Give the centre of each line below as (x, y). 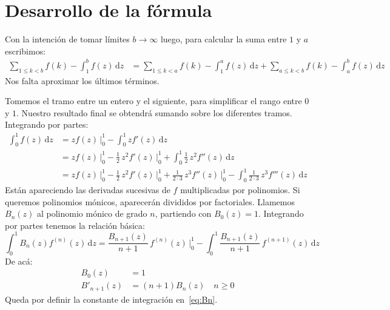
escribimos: (25, 51)
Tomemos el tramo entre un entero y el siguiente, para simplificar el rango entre (153, 101)
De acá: (19, 261)
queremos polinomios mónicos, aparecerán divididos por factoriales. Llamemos (150, 201)
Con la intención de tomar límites (67, 39)
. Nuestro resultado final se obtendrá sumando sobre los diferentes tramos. (154, 112)
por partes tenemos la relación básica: (75, 225)
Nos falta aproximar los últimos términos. (82, 80)
